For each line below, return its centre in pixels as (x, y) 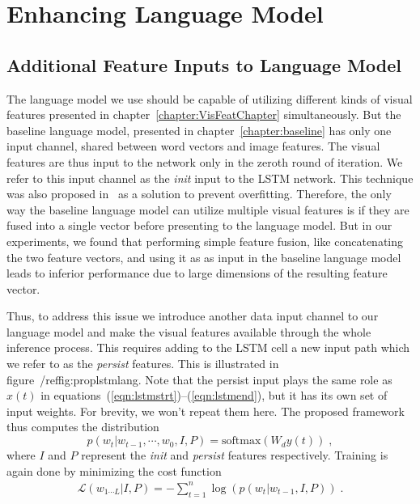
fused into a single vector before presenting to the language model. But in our (199, 225)
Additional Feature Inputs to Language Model (204, 64)
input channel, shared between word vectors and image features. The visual (193, 146)
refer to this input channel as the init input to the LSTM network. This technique (210, 178)
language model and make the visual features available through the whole (189, 331)
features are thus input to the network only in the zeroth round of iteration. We (205, 161)
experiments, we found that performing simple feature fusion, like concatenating (205, 241)
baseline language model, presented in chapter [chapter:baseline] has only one (199, 130)
